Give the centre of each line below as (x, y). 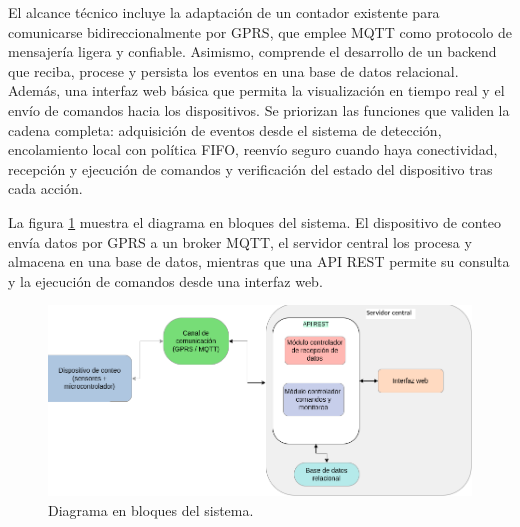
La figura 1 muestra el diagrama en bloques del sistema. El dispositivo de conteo (254, 221)
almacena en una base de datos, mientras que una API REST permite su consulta (259, 261)
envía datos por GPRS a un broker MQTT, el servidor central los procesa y (240, 241)
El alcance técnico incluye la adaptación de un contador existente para (224, 12)
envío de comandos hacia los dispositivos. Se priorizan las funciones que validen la (259, 109)
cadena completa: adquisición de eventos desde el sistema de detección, (225, 129)
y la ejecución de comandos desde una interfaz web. (165, 280)
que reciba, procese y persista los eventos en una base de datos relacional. (233, 70)
